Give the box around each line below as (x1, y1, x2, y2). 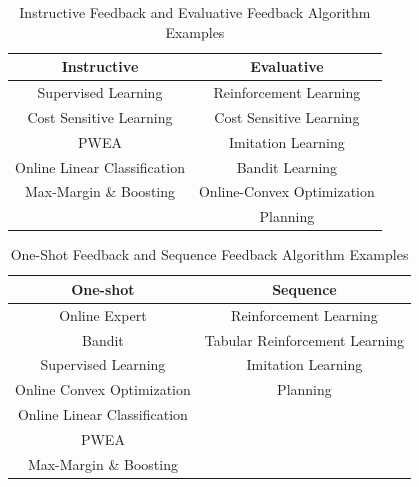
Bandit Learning (236, 156, 338, 177)
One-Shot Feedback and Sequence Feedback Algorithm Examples (10, 244, 409, 265)
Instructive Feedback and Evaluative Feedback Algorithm (19, 2, 371, 22)
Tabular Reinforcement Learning (204, 329, 405, 350)
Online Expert (59, 304, 147, 325)
